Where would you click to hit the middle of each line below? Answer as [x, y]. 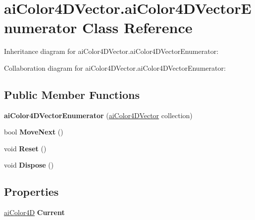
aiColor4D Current [34, 212]
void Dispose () [29, 165]
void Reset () [25, 148]
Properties [31, 192]
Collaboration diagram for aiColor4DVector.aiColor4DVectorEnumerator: [115, 67]
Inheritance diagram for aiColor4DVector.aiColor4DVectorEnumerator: [111, 51]
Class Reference [137, 27]
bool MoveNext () [34, 132]
